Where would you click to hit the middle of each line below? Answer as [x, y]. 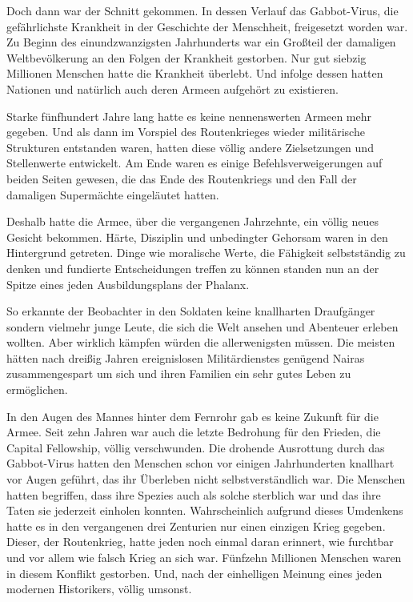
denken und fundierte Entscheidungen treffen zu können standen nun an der [193, 268]
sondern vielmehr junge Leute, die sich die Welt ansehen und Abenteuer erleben [202, 326]
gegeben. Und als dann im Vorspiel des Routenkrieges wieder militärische [186, 132]
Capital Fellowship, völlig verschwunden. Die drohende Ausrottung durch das [196, 447]
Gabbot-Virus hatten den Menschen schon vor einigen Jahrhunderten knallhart [200, 463]
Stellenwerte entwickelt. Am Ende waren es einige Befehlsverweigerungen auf [194, 163]
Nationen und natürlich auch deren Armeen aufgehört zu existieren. [172, 88]
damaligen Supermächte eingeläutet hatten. [113, 194]
